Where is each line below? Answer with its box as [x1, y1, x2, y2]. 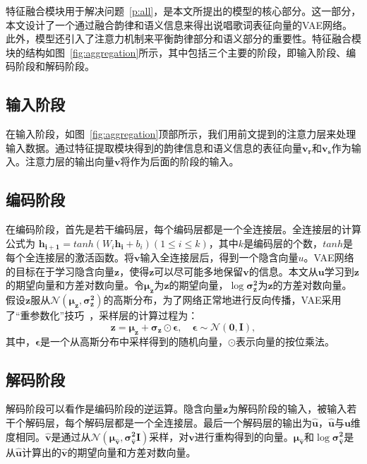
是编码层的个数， [243, 235, 323, 250]
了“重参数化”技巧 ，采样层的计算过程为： [6, 308, 198, 323]
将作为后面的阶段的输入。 [120, 154, 239, 169]
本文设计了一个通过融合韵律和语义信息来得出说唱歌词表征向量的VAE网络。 [6, 17, 352, 32]
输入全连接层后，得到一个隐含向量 [140, 250, 299, 265]
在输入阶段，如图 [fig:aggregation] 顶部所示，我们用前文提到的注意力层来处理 [6, 126, 356, 141]
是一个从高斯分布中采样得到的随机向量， [40, 333, 229, 348]
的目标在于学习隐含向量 [6, 263, 114, 278]
